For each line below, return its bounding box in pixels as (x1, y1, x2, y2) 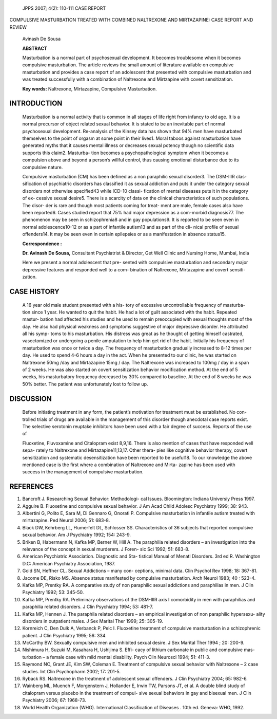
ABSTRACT (22, 45, 47, 51)
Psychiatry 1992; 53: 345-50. (22, 589, 84, 596)
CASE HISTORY (9, 287, 60, 296)
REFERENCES (9, 482, 54, 491)
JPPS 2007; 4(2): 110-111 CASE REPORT (22, 5, 106, 11)
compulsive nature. (22, 164, 63, 170)
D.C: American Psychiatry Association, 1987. (22, 560, 115, 566)
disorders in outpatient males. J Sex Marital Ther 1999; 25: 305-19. (22, 618, 164, 624)
